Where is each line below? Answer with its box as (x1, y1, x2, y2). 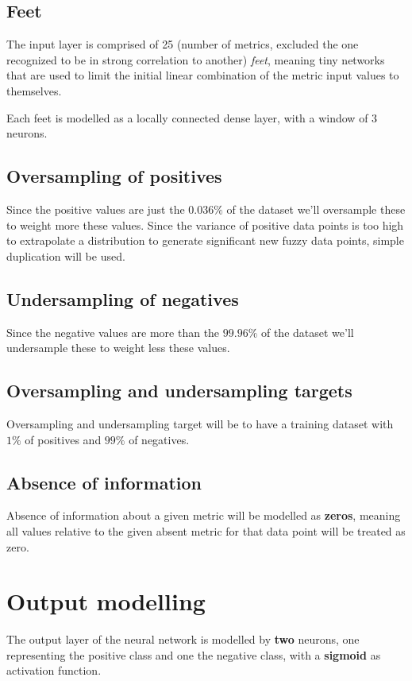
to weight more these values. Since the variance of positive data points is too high (6, 216, 404, 233)
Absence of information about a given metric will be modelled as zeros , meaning (6, 507, 401, 524)
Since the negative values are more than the (6, 323, 220, 340)
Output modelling (6, 585, 206, 617)
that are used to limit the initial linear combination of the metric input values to (6, 67, 399, 83)
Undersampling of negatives (6, 286, 239, 311)
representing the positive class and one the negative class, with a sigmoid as (6, 646, 381, 663)
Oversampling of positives (6, 164, 222, 188)
